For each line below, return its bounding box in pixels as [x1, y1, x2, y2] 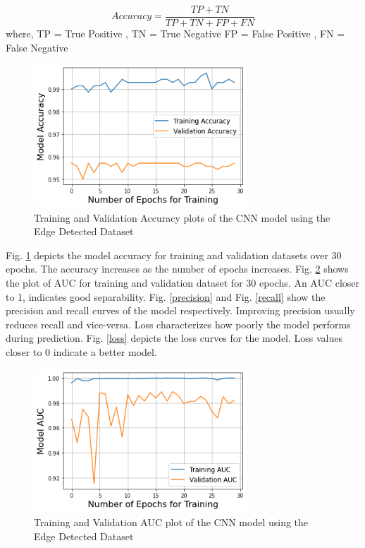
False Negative [6, 40, 68, 54]
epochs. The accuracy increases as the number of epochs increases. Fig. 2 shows [6, 261, 349, 276]
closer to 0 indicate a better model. [6, 345, 157, 359]
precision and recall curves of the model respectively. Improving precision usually [6, 303, 355, 318]
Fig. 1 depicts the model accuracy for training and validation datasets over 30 [6, 247, 342, 262]
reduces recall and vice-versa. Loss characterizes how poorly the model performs [6, 316, 351, 331]
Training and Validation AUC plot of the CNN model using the [34, 515, 309, 530]
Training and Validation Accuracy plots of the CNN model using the [34, 210, 330, 225]
